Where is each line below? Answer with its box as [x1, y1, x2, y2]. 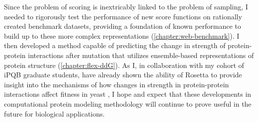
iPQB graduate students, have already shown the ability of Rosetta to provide [4, 69, 242, 80]
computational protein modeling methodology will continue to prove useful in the [4, 98, 252, 109]
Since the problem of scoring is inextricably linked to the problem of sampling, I [4, 1, 248, 11]
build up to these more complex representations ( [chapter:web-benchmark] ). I [4, 30, 240, 41]
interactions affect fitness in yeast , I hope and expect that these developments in [4, 89, 252, 99]
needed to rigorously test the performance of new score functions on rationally [4, 11, 242, 21]
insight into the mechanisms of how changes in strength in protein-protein [4, 79, 229, 89]
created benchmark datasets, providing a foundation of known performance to [4, 21, 241, 31]
